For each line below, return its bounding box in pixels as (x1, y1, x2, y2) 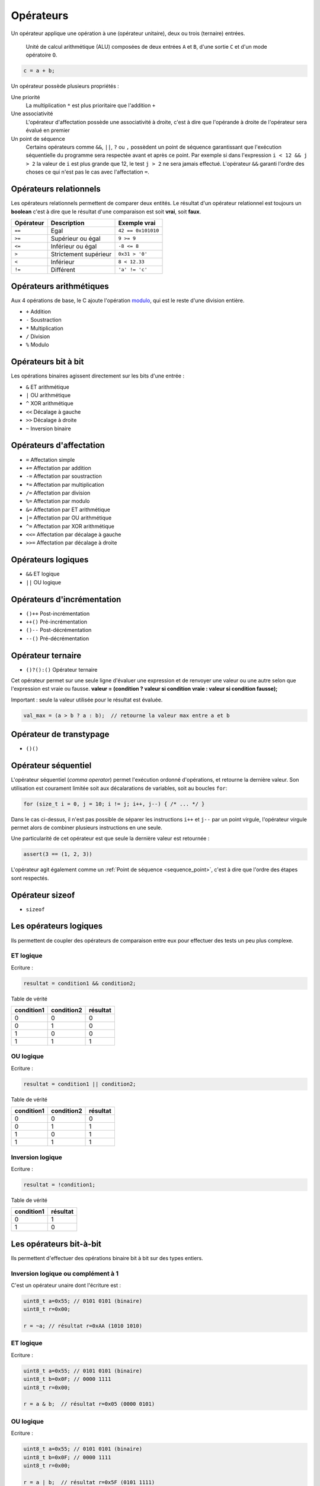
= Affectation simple (25, 456, 75, 463)
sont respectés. (11, 874, 49, 881)
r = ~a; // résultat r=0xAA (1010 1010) (23, 1323, 142, 1330)
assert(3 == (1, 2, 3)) (23, 851, 93, 858)
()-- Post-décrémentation (25, 626, 92, 634)
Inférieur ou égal (50, 242, 97, 250)
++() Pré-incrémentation (25, 618, 87, 625)
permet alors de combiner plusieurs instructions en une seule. (11, 824, 162, 832)
